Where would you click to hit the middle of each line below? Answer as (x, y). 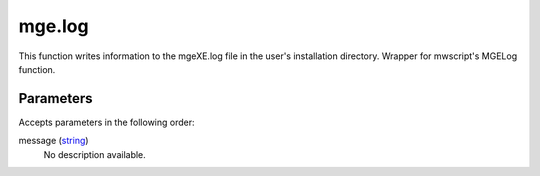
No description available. (95, 154)
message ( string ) (53, 141)
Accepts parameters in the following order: (106, 122)
